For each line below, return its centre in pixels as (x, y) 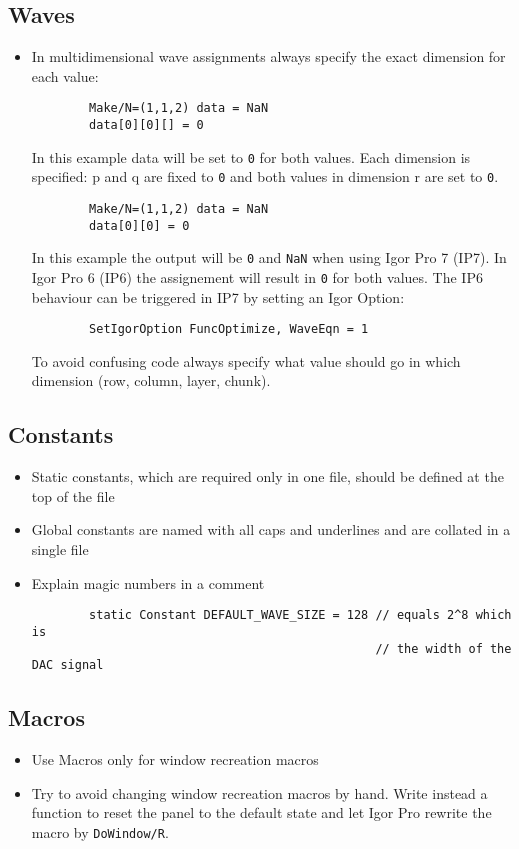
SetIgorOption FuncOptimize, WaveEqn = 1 (229, 329)
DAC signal (67, 665)
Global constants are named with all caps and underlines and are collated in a (271, 529)
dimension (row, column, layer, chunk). (151, 380)
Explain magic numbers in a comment (148, 582)
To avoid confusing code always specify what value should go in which (246, 360)
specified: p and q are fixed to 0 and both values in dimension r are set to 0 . (265, 176)
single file (60, 549)
